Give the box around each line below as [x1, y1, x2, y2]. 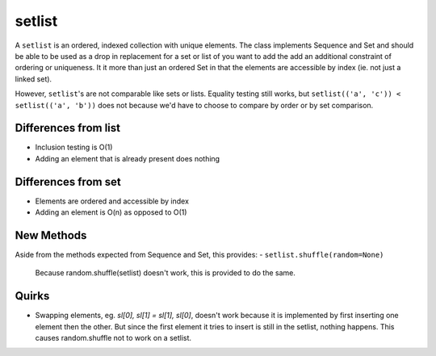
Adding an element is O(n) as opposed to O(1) [35, 207, 187, 217]
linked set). [15, 73, 52, 84]
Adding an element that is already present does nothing [35, 153, 220, 163]
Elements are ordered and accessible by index [35, 196, 190, 206]
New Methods [15, 228, 87, 242]
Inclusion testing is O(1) [35, 142, 113, 153]
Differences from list [15, 121, 121, 135]
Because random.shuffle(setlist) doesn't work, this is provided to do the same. [35, 268, 296, 278]
